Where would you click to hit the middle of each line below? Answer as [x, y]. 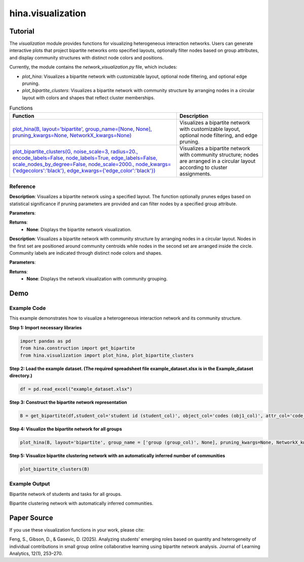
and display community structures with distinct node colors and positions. [87, 57]
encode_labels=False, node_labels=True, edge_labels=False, [85, 158]
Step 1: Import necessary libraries [46, 327]
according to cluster [203, 167]
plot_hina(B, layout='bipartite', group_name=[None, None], [82, 129]
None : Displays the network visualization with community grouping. [97, 279]
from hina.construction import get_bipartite [78, 348]
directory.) [21, 376]
